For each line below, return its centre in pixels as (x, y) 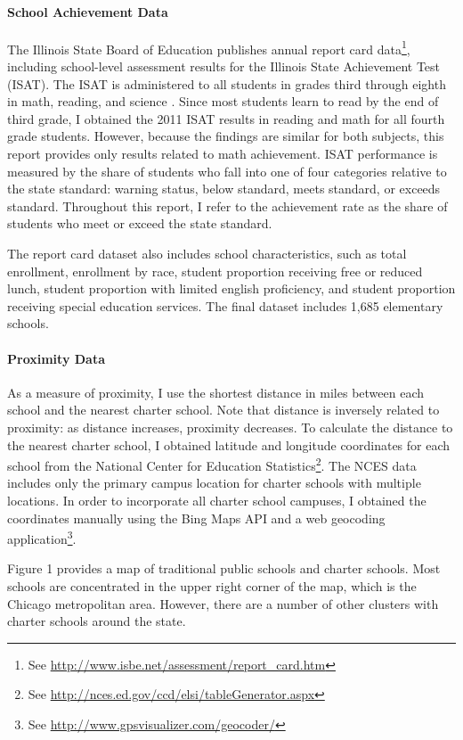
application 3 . (42, 537)
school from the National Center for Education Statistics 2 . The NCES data (212, 464)
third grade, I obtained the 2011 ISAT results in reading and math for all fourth (226, 118)
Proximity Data (57, 358)
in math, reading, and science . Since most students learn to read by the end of (223, 101)
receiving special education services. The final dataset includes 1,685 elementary (225, 305)
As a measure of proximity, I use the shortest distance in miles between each (216, 392)
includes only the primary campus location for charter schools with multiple (214, 483)
